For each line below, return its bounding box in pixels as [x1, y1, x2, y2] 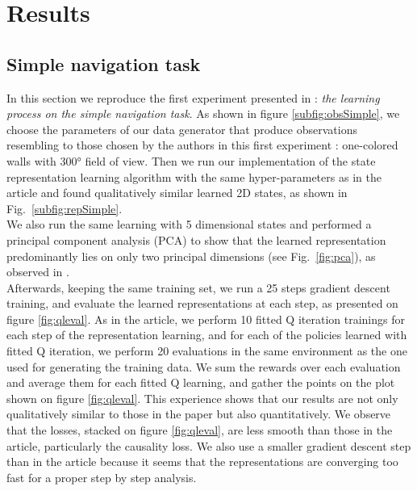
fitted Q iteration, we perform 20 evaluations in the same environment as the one [6, 342, 407, 359]
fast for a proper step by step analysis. [6, 468, 197, 485]
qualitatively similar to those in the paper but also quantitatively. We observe [6, 405, 391, 422]
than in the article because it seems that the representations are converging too [6, 453, 398, 470]
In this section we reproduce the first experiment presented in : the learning [6, 89, 380, 106]
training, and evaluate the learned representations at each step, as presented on [6, 295, 398, 312]
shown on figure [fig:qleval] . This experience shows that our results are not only [6, 389, 398, 406]
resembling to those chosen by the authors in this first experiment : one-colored [6, 136, 398, 153]
